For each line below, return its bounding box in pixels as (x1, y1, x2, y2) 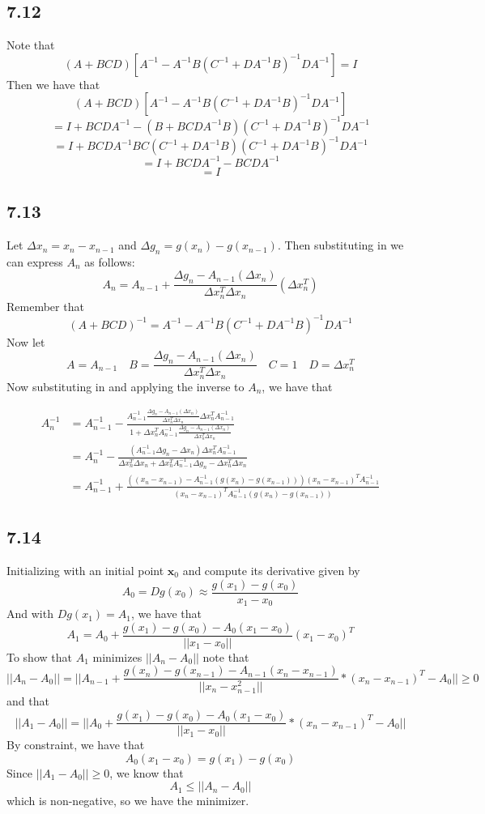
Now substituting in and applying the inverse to (6, 377, 245, 394)
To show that (6, 648, 72, 665)
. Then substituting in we (277, 237, 404, 254)
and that (6, 693, 49, 710)
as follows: (84, 253, 135, 270)
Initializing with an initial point (6, 561, 164, 578)
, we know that (109, 764, 184, 781)
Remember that (6, 297, 84, 314)
